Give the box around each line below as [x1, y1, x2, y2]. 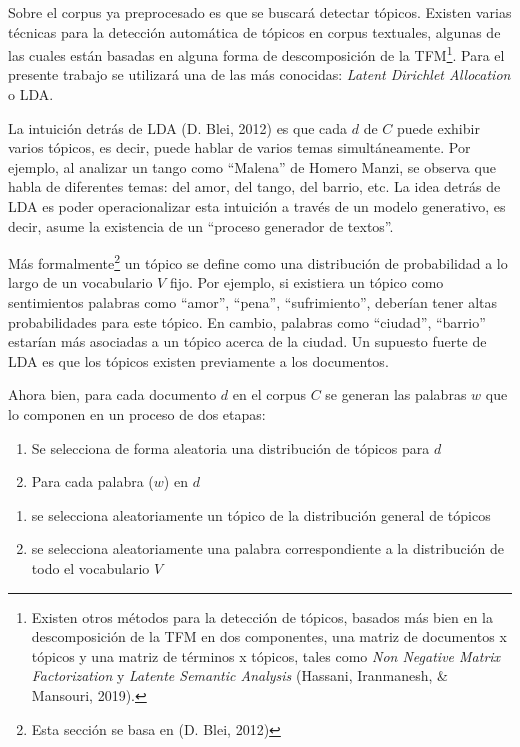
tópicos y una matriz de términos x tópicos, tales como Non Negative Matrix [31, 645, 501, 666]
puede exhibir [397, 117, 480, 138]
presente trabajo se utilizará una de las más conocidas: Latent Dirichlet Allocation [8, 64, 511, 85]
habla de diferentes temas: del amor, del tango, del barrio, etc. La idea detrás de [8, 176, 501, 197]
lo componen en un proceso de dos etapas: [8, 404, 266, 424]
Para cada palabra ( [31, 471, 154, 492]
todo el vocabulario [31, 557, 150, 578]
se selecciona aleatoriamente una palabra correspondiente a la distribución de [31, 538, 505, 559]
